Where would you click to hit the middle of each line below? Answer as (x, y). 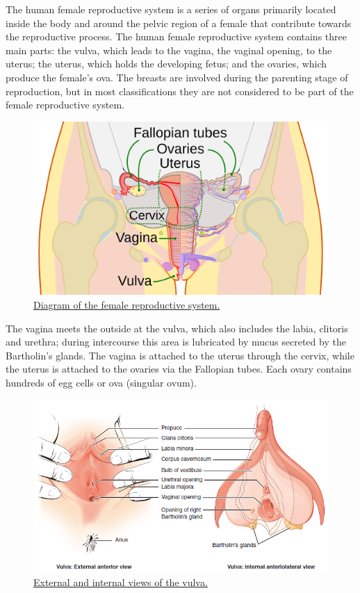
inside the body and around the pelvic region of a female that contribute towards (179, 23)
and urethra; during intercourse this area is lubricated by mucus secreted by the (176, 342)
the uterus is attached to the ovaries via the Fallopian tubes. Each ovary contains (179, 369)
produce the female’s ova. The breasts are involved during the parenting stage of (177, 77)
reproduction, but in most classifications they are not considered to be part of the (180, 91)
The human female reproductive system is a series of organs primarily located (171, 9)
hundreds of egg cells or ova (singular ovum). (101, 382)
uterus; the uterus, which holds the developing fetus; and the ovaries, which (166, 64)
